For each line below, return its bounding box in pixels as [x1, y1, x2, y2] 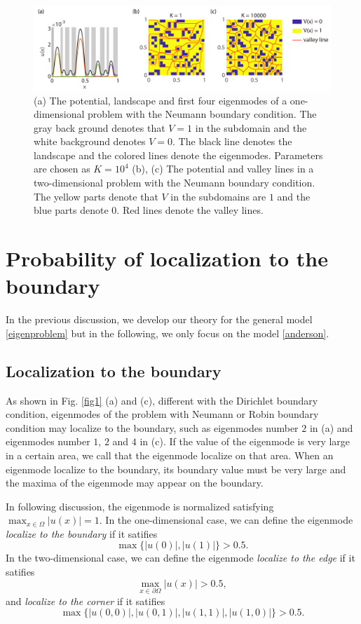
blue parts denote [34, 203, 109, 217]
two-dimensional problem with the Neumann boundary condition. [34, 175, 315, 190]
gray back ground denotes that [34, 120, 165, 135]
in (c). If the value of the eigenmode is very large [139, 434, 350, 449]
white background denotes [34, 134, 146, 149]
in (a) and [309, 420, 353, 435]
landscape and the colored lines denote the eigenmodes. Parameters [34, 147, 323, 162]
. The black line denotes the [172, 134, 292, 149]
